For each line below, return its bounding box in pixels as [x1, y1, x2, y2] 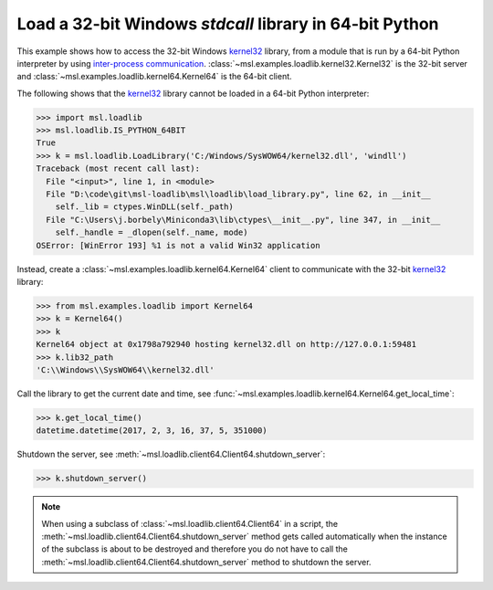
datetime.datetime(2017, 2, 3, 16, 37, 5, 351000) [36, 426, 268, 436]
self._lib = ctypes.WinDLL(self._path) [55, 202, 235, 212]
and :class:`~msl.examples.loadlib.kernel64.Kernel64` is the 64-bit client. [16, 71, 292, 82]
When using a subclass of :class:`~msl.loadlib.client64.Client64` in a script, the [41, 518, 338, 529]
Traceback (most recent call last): [36, 163, 201, 174]
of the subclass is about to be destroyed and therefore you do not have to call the [41, 543, 349, 554]
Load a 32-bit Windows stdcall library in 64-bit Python [16, 14, 439, 34]
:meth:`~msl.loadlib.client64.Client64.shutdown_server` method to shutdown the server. [41, 556, 372, 567]
